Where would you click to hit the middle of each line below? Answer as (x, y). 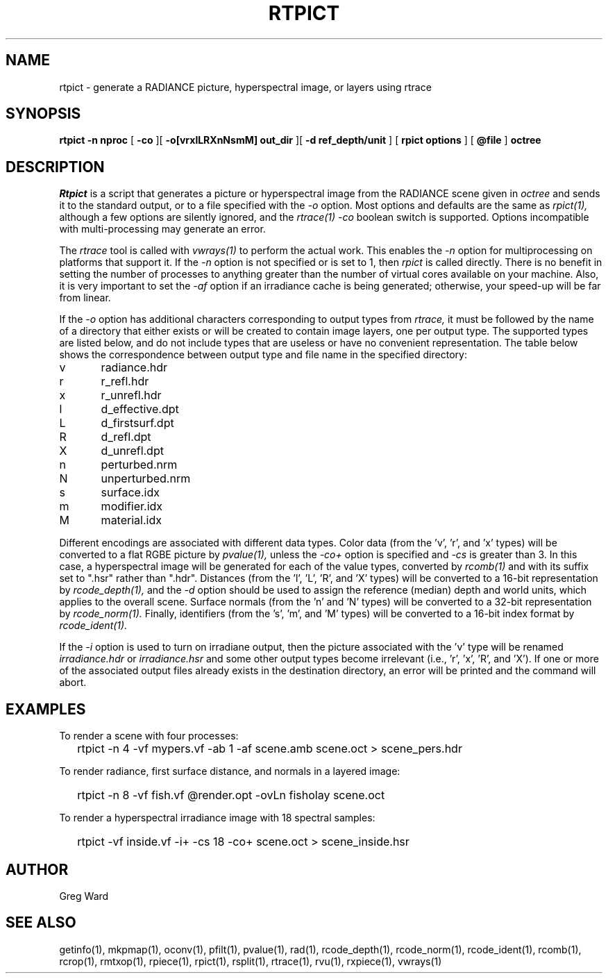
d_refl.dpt (126, 437)
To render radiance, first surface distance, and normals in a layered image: (230, 771)
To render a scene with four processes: (149, 736)
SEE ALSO (41, 923)
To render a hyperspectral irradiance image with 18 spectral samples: (217, 818)
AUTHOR (37, 869)
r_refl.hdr (125, 382)
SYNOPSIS (43, 114)
